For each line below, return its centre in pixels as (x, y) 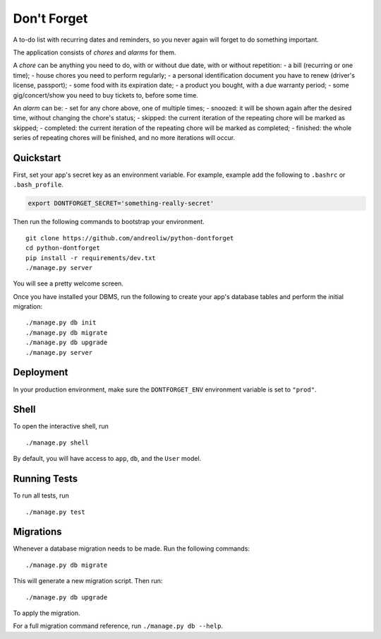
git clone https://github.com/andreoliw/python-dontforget (130, 238)
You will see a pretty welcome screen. (68, 283)
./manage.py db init (61, 323)
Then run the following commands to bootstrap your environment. (109, 222)
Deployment (41, 372)
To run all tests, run (41, 496)
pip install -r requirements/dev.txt (91, 258)
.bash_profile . (38, 184)
